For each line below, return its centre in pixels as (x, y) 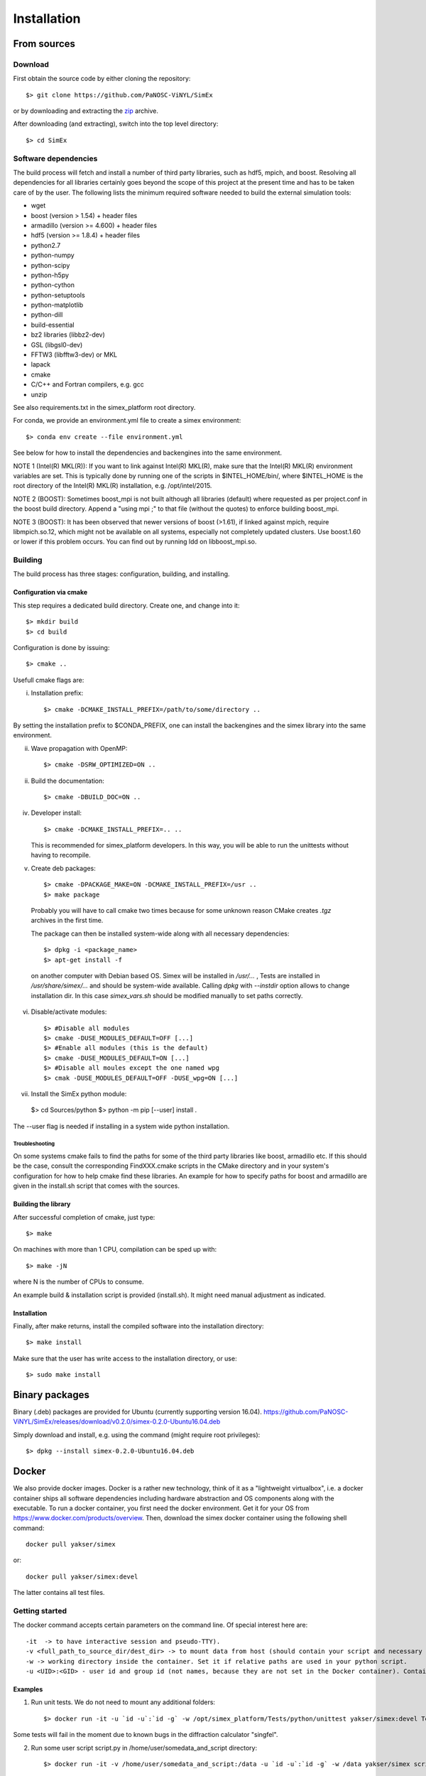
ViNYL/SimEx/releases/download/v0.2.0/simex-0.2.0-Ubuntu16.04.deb (117, 1422)
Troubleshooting (34, 1144)
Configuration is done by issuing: (61, 648)
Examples (28, 1689)
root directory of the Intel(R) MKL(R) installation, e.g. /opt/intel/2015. (113, 486)
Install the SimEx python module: (79, 1093)
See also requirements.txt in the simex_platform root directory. (104, 407)
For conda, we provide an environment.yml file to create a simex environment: (127, 421)
